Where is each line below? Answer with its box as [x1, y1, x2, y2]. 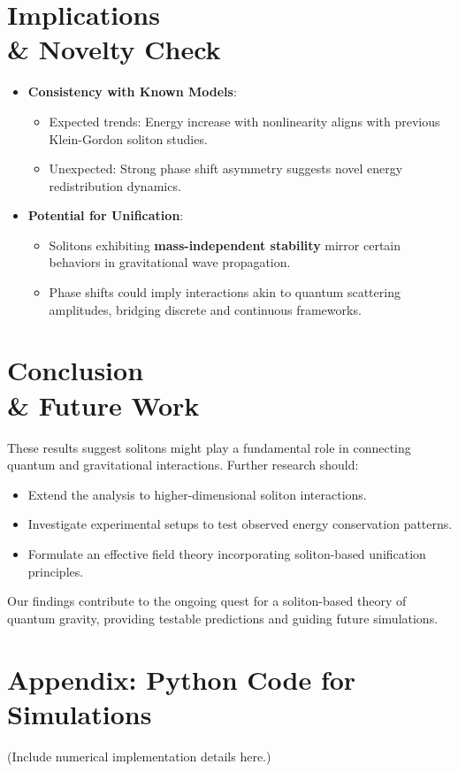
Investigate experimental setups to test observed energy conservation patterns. [27, 515, 453, 533]
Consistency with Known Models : [27, 82, 237, 101]
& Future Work [7, 386, 200, 423]
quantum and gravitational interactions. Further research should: [7, 455, 359, 474]
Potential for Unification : [27, 206, 184, 225]
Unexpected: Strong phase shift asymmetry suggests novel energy [49, 159, 403, 178]
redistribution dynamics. [49, 176, 181, 195]
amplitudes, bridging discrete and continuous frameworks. [49, 300, 362, 318]
